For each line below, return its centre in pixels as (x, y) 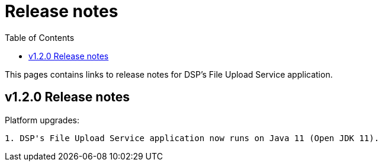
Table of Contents (40, 37)
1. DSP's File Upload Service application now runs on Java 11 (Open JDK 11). (192, 138)
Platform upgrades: (42, 120)
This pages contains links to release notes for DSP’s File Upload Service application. (169, 74)
